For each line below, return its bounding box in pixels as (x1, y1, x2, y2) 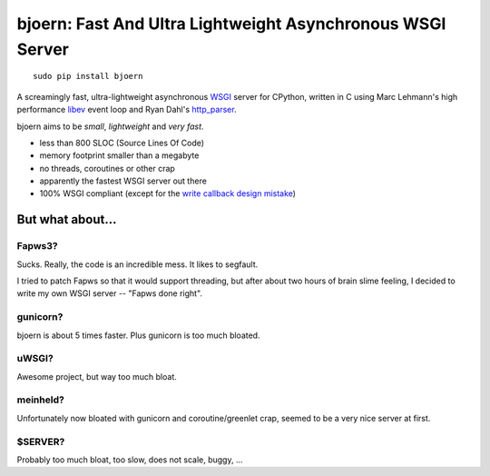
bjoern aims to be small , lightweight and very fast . (16, 121, 204, 132)
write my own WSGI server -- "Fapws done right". (16, 288, 203, 299)
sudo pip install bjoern (33, 71, 143, 82)
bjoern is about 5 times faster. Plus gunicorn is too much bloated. (16, 330, 260, 341)
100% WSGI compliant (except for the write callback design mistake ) (39, 188, 297, 199)
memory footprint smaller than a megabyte (39, 150, 200, 161)
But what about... (16, 212, 117, 227)
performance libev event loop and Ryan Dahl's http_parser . (16, 104, 237, 115)
